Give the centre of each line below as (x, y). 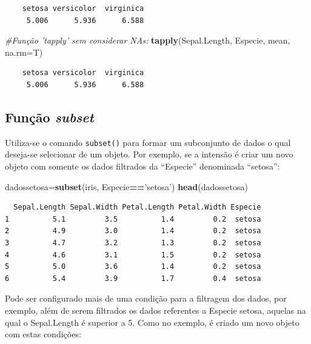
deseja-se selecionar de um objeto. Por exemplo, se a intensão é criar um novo (149, 154)
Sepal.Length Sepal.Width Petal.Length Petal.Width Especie (137, 207)
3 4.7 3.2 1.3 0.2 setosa (133, 243)
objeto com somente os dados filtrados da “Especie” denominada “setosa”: (142, 166)
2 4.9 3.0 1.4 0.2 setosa (133, 231)
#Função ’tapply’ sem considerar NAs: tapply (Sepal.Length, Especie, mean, (148, 40)
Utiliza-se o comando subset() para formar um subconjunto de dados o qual (148, 142)
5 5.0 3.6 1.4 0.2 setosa (133, 267)
